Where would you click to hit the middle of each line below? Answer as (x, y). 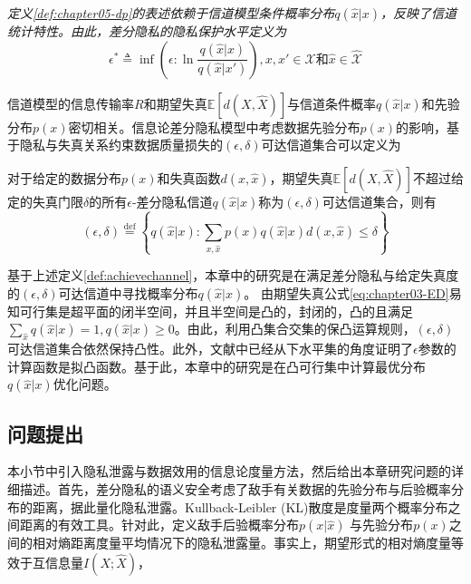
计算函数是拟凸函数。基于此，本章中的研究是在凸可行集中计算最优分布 (216, 366)
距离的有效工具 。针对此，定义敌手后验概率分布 (159, 525)
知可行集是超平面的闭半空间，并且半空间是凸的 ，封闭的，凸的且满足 (210, 311)
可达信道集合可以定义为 (331, 145)
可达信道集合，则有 (379, 201)
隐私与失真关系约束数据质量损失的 (121, 145)
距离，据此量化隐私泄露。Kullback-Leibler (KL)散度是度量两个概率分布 (240, 506)
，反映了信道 (418, 13)
